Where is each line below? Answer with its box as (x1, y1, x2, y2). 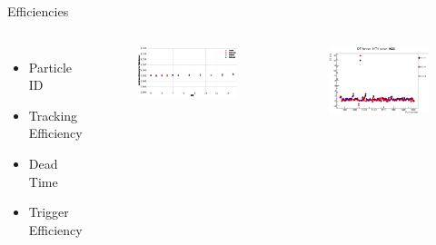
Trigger (28, 202, 69, 221)
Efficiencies (7, 2, 69, 20)
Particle (28, 57, 73, 76)
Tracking (28, 105, 78, 124)
